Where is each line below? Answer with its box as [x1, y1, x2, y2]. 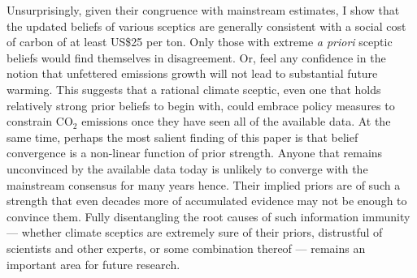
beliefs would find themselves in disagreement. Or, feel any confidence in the [7, 49, 386, 66]
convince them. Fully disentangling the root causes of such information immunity [7, 207, 410, 225]
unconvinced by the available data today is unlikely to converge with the [7, 160, 368, 177]
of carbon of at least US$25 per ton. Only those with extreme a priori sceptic [7, 33, 393, 50]
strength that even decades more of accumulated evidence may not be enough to [7, 192, 407, 209]
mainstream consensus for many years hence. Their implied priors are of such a [7, 176, 401, 193]
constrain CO [7, 113, 73, 130]
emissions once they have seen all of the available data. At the [81, 113, 391, 130]
